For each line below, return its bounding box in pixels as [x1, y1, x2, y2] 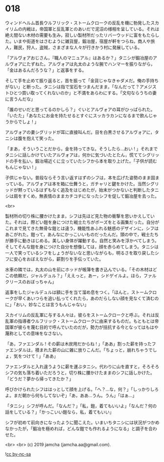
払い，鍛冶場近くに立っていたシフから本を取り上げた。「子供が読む [22, 158, 158, 164]
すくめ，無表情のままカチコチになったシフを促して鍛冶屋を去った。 [22, 193, 159, 199]
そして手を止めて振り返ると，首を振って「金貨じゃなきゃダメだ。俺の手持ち [5, 77, 159, 84]
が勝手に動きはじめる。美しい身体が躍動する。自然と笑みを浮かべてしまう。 [5, 237, 159, 243]
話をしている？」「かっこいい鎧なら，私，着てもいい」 [5, 409, 114, 415]
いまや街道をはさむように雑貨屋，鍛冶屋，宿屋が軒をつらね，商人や [13, 38, 151, 44]
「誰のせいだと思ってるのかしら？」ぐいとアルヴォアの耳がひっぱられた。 [5, 106, 155, 112]
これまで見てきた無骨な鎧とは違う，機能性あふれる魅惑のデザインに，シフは [5, 225, 159, 231]
